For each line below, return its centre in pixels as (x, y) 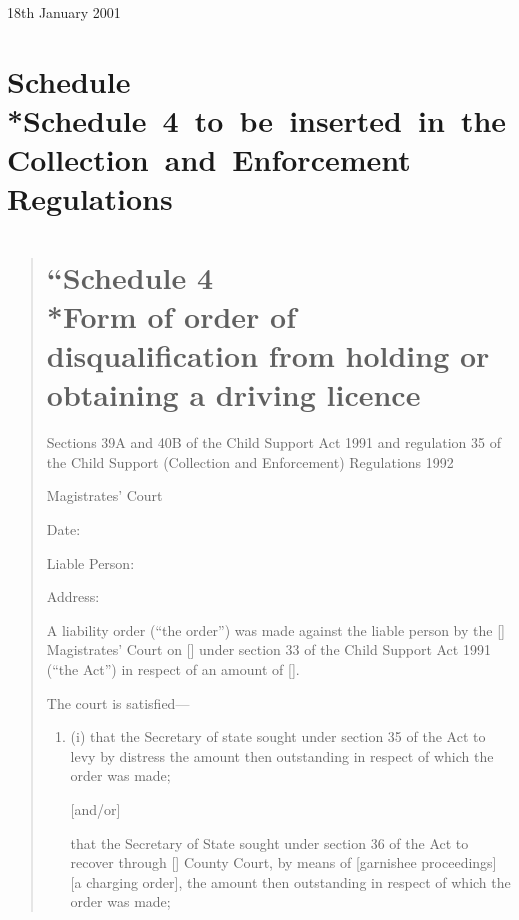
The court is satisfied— (118, 702)
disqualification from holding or (268, 355)
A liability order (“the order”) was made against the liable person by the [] (275, 629)
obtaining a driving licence (233, 394)
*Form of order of (171, 315)
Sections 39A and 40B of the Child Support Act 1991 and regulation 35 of (274, 442)
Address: (73, 596)
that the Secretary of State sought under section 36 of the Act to (269, 842)
